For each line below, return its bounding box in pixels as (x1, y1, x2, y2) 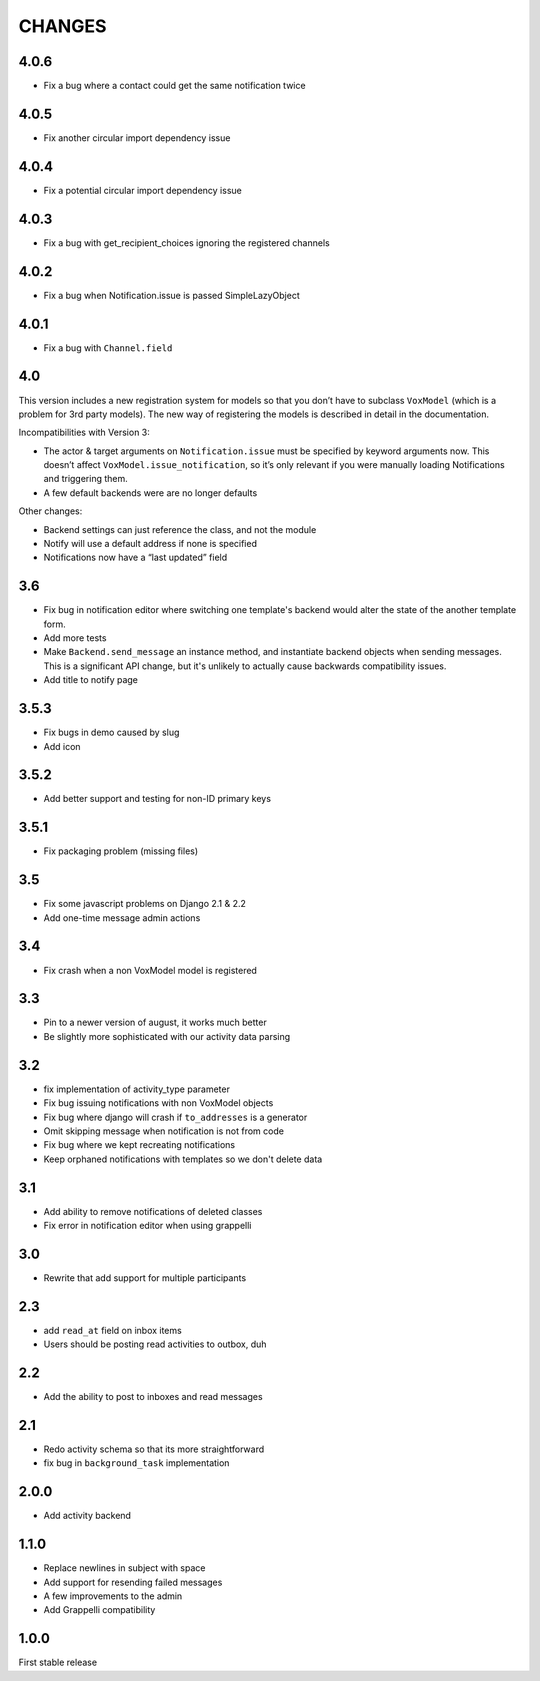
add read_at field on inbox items (43, 1324, 182, 1336)
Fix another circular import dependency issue (43, 131, 231, 144)
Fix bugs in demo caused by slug (43, 726, 180, 739)
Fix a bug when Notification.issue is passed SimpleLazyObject (43, 289, 300, 301)
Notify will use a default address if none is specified (43, 538, 257, 550)
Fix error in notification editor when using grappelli (43, 1220, 252, 1232)
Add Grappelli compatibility (43, 1604, 156, 1616)
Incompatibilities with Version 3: (18, 426, 150, 439)
